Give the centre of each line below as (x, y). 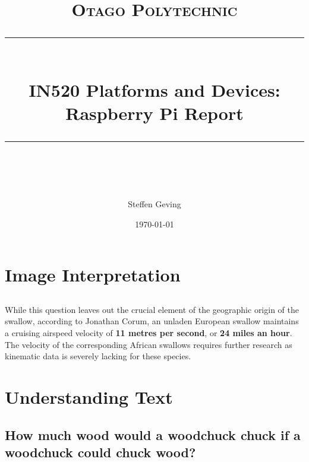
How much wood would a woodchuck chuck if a (153, 434)
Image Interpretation (93, 275)
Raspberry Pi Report (154, 113)
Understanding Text (89, 397)
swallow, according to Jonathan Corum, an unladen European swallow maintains (152, 321)
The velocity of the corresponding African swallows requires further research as (149, 344)
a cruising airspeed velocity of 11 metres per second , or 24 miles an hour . (149, 333)
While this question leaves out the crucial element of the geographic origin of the (152, 309)
